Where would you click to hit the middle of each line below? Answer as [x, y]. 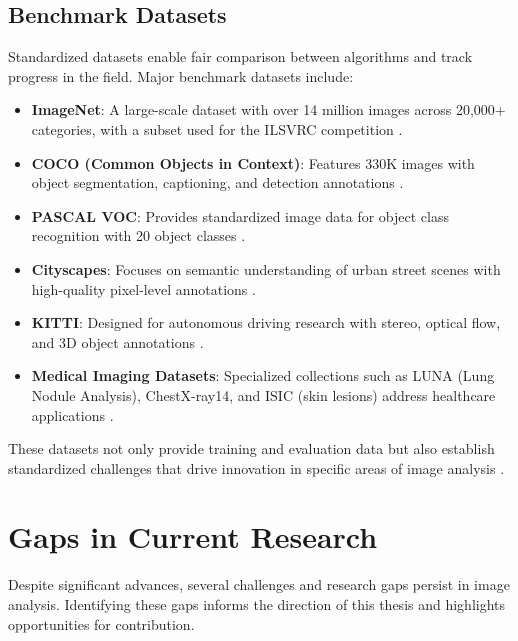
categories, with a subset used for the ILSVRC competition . [217, 128]
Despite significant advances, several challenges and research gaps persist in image [259, 584]
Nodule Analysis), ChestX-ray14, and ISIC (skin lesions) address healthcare [263, 394]
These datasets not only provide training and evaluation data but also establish [251, 448]
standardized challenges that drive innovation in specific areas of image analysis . [256, 467]
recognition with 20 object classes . [138, 235]
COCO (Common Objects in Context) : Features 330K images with [253, 162]
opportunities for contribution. [101, 623]
